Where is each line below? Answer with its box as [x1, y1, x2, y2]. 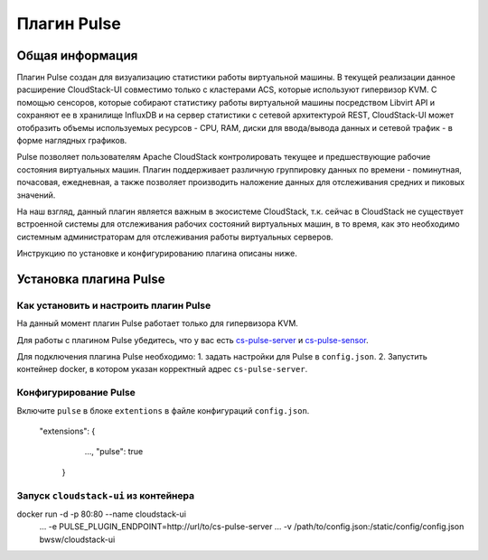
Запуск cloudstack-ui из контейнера [16, 489, 194, 501]
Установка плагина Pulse [16, 271, 166, 286]
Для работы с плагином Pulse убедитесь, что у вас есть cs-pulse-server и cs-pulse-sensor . [16, 334, 370, 345]
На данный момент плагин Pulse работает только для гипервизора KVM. [16, 318, 298, 329]
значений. [16, 190, 56, 201]
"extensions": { [39, 425, 96, 436]
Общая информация [16, 48, 138, 63]
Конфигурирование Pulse [16, 387, 136, 399]
